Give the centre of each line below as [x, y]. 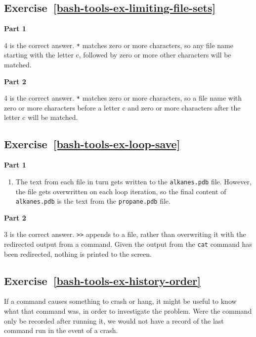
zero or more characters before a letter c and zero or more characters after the [122, 107]
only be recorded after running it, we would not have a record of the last [114, 320]
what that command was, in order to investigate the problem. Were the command [128, 311]
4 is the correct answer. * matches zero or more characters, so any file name [119, 45]
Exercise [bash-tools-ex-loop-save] [92, 144]
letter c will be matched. [41, 117]
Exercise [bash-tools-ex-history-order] [102, 280]
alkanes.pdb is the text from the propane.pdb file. [93, 201]
